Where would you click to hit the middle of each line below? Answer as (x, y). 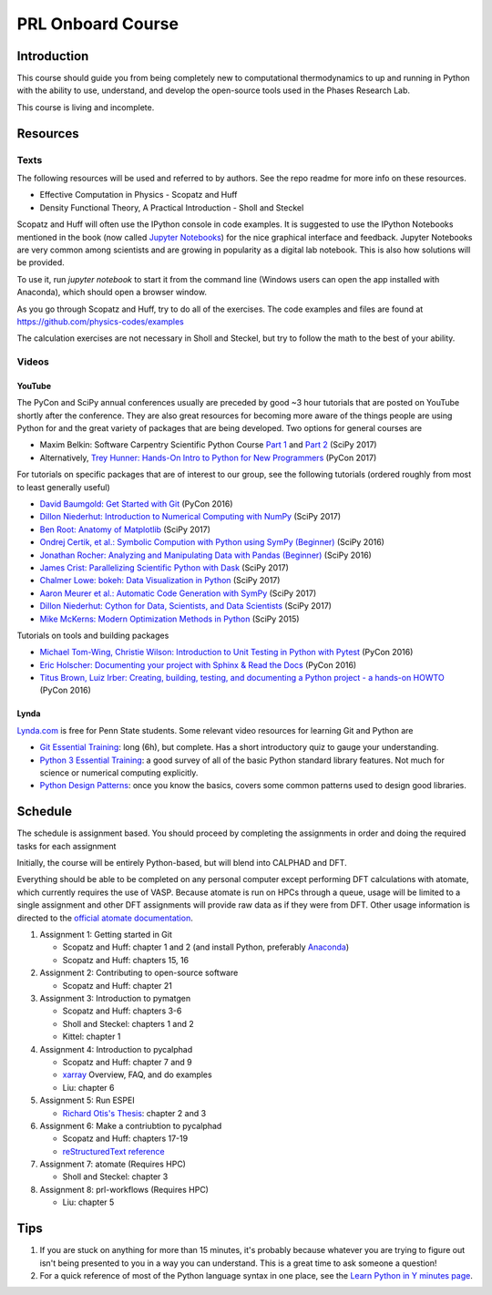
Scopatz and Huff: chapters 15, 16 (126, 960)
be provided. (41, 262)
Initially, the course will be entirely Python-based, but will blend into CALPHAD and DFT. (182, 863)
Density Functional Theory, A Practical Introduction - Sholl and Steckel (172, 207)
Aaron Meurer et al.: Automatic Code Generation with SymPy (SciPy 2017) (178, 593)
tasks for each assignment (67, 846)
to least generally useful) (63, 487)
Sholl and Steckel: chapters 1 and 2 (128, 1023)
